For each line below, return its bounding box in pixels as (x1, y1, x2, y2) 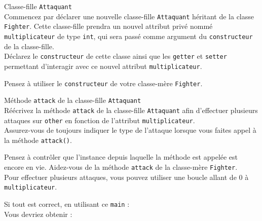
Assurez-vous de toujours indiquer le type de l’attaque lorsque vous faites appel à (4, 125, 256, 135)
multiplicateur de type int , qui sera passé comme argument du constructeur (4, 30, 253, 41)
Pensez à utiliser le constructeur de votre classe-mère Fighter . (4, 78, 203, 88)
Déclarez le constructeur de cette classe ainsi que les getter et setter (4, 51, 227, 61)
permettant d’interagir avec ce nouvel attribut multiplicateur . (4, 60, 202, 71)
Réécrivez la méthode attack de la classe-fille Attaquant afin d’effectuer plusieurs (4, 104, 258, 115)
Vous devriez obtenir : (4, 208, 72, 219)
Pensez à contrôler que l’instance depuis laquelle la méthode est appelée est (4, 152, 238, 162)
